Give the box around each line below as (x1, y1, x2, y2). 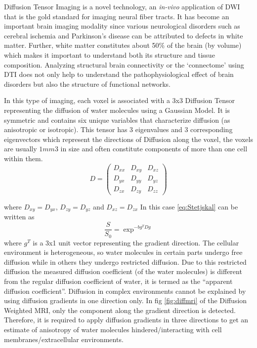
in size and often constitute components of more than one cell (60, 143, 248, 154)
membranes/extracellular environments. (4, 334, 124, 344)
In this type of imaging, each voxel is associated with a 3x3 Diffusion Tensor (4, 95, 235, 105)
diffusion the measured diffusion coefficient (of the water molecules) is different (4, 266, 242, 277)
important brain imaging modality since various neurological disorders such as (4, 21, 240, 31)
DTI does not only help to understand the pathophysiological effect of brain (4, 69, 234, 79)
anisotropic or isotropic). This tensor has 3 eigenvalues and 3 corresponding (4, 124, 233, 135)
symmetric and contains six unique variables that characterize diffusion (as (4, 114, 230, 125)
